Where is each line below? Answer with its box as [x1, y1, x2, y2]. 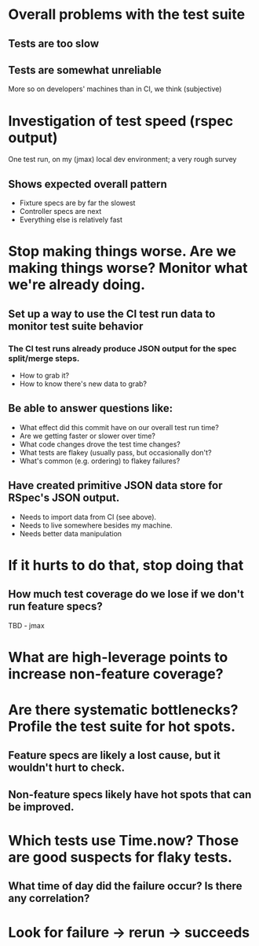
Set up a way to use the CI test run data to [8, 307, 216, 320]
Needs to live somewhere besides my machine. [19, 521, 173, 530]
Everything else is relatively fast [19, 215, 123, 225]
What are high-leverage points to [8, 648, 228, 666]
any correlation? [8, 892, 90, 905]
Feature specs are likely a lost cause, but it [8, 749, 221, 762]
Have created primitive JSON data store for [8, 479, 223, 492]
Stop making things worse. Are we [8, 242, 237, 260]
